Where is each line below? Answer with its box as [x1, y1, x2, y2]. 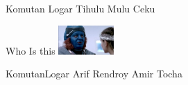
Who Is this [6, 43, 55, 57]
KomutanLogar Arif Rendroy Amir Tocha [6, 66, 182, 81]
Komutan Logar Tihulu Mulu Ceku [6, 1, 155, 15]
